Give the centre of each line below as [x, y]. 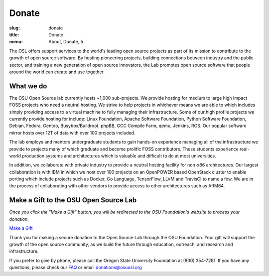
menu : [16, 42]
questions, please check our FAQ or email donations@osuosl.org [75, 268]
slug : [14, 28]
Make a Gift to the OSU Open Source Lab [73, 200]
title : [14, 34]
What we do [28, 86]
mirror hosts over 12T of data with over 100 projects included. [72, 133]
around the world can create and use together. [57, 72]
